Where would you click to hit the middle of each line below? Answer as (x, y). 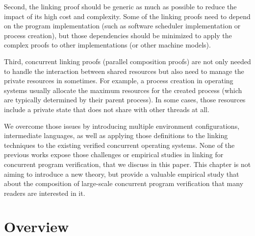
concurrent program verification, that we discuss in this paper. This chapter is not (127, 164)
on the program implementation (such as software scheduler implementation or (122, 26)
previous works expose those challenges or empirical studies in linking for (114, 154)
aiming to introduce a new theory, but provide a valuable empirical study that (122, 174)
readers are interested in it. (45, 193)
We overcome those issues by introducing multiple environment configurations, (122, 126)
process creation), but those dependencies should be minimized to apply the (118, 35)
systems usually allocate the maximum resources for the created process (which (123, 90)
